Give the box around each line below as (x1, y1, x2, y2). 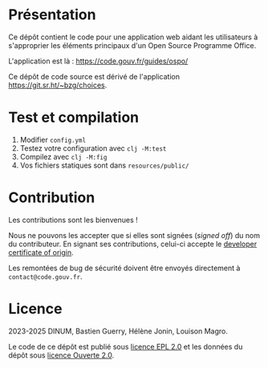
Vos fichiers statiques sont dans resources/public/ (19, 160, 189, 170)
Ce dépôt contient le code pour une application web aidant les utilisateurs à (8, 32, 258, 42)
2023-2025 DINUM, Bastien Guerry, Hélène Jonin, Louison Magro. (8, 326, 229, 336)
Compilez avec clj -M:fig (19, 152, 108, 161)
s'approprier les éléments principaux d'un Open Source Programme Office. (8, 40, 257, 50)
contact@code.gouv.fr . (8, 271, 83, 281)
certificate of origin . (8, 247, 74, 257)
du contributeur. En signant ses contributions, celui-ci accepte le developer (8, 239, 258, 249)
